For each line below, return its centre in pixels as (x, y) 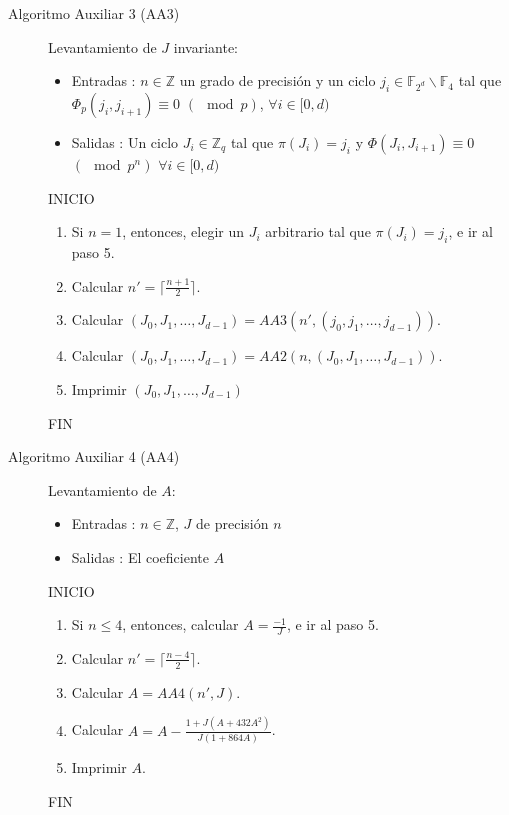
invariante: (206, 46)
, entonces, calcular (180, 624)
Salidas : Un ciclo (125, 141)
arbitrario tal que (318, 231)
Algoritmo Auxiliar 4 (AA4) (94, 456)
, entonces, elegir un (183, 231)
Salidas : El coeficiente (140, 556)
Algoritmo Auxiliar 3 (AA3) (94, 13)
